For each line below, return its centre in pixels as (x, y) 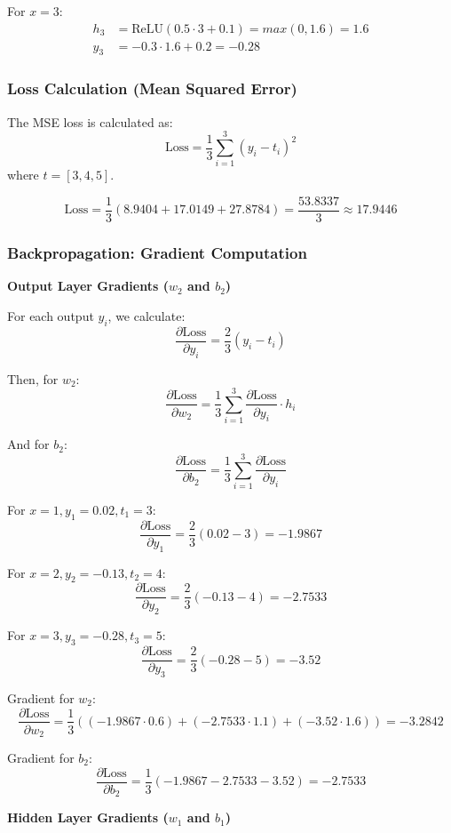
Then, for (33, 378)
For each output (51, 315)
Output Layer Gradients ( (88, 286)
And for (28, 444)
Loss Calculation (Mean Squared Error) (152, 88)
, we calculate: (146, 315)
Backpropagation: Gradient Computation (157, 252)
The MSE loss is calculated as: (90, 121)
